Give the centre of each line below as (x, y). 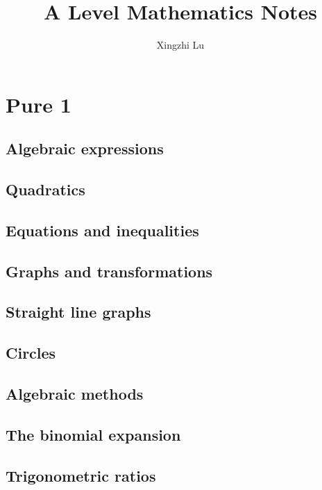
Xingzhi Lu (180, 45)
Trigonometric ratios (81, 475)
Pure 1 (39, 104)
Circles (31, 353)
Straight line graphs (78, 312)
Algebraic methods (75, 393)
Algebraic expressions (85, 148)
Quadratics (45, 189)
